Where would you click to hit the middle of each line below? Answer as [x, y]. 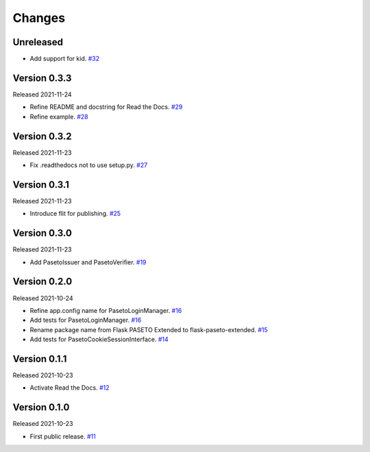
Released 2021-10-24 [43, 298]
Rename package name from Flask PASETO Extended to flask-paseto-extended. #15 [149, 329]
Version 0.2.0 [42, 282]
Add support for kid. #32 [65, 59]
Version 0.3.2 [42, 136]
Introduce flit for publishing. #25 [75, 214]
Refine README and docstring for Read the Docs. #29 [106, 107]
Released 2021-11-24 [42, 94]
